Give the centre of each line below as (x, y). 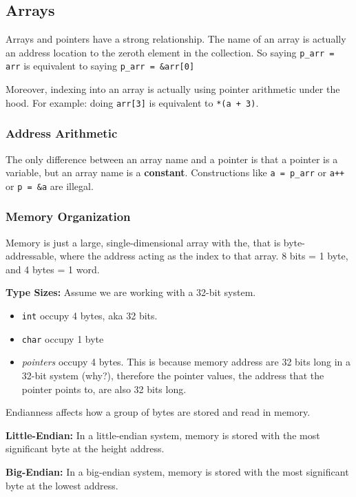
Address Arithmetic (62, 133)
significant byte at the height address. (85, 448)
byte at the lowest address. (62, 485)
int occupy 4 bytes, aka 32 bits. (90, 316)
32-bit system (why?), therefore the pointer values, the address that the (173, 375)
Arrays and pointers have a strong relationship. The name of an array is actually (176, 39)
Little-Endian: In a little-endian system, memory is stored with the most (163, 435)
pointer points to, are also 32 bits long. (104, 389)
